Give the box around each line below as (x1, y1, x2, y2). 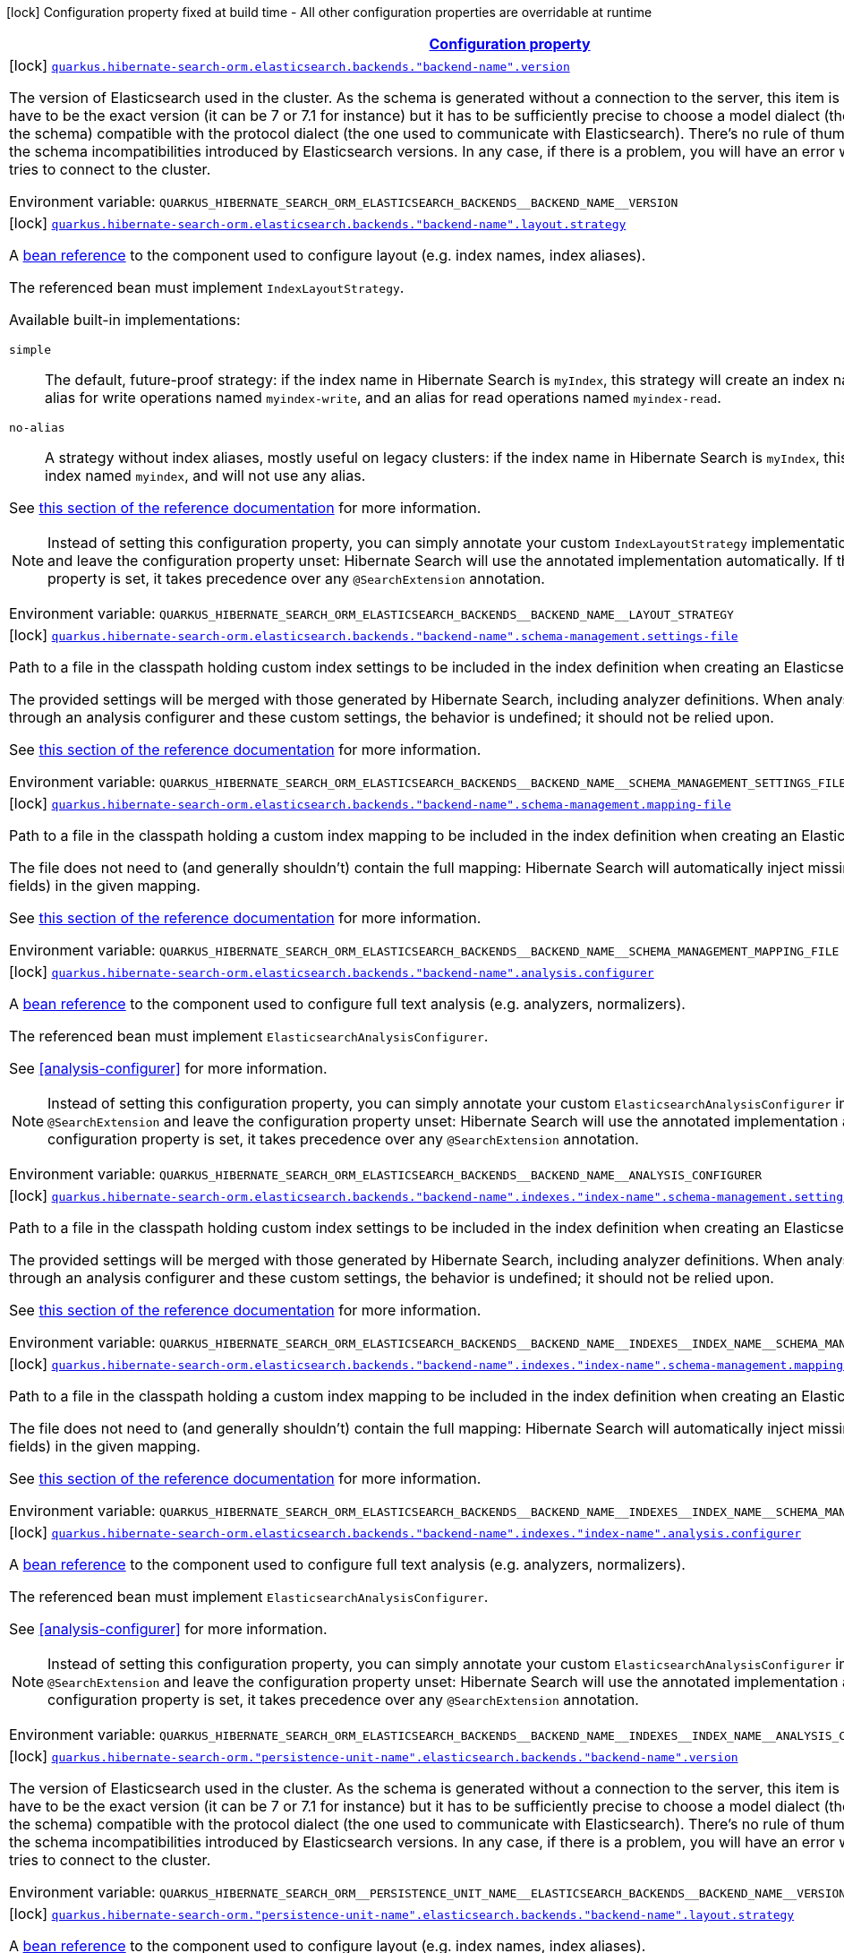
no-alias (9, 421, 65, 434)
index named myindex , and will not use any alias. (45, 467, 366, 484)
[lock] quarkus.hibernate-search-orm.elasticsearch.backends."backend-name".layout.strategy (9, 214, 627, 232)
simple (9, 343, 51, 356)
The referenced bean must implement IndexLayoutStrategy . (9, 278, 405, 296)
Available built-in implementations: (9, 311, 241, 329)
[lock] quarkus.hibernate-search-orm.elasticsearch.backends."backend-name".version (9, 56, 570, 74)
